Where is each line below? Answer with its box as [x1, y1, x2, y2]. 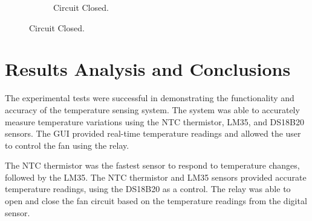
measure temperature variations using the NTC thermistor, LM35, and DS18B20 [5, 115, 305, 128]
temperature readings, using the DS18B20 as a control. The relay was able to [5, 182, 291, 195]
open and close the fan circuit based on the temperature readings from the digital [5, 195, 307, 207]
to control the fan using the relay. [5, 139, 129, 151]
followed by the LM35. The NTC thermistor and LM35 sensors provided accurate [5, 170, 307, 183]
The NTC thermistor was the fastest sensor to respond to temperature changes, [5, 159, 300, 172]
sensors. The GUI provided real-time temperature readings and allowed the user [5, 127, 301, 140]
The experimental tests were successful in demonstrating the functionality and [5, 92, 294, 104]
